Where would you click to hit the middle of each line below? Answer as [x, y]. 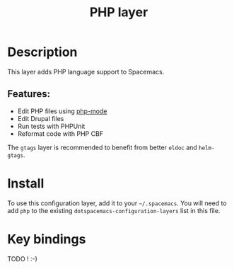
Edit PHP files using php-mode [62, 111]
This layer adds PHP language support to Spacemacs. [86, 71]
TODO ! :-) [22, 258]
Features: [29, 94]
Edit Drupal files [41, 118]
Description [42, 52]
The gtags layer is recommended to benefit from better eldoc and [103, 147]
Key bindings [47, 239]
